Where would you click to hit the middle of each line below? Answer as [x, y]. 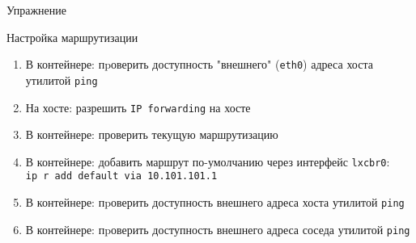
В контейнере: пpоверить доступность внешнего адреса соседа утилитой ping [218, 229]
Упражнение [36, 10]
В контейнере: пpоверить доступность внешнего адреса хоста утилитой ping [215, 202]
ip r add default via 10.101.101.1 [121, 176]
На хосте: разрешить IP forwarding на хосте [138, 107]
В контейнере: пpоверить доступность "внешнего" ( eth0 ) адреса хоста [199, 64]
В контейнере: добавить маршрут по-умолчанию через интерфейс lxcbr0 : [208, 161]
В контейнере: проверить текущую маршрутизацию [152, 134]
